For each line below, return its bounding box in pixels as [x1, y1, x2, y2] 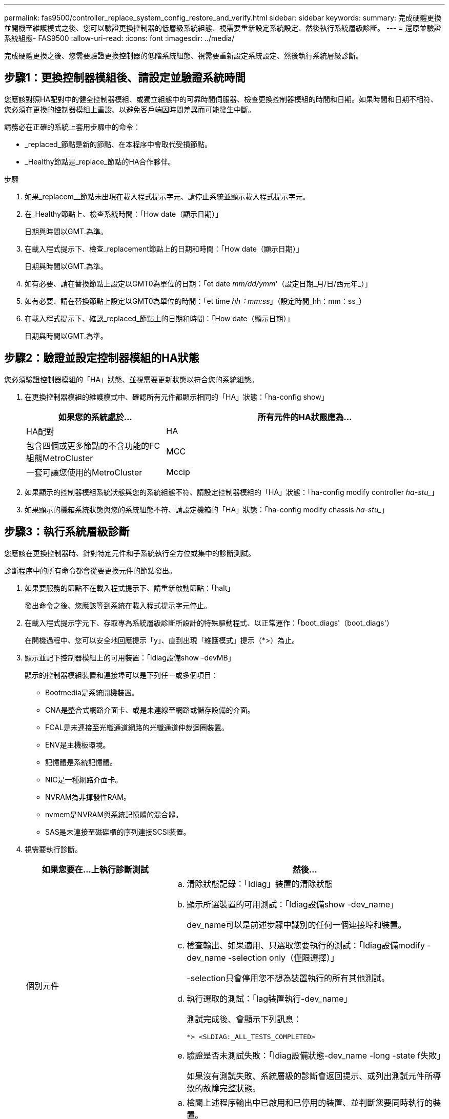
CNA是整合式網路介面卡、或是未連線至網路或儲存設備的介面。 [45, 705, 255, 714]
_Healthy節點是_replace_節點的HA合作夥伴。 [25, 157, 175, 166]
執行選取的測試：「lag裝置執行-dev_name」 [187, 993, 352, 1004]
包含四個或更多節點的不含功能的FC [26, 440, 160, 451]
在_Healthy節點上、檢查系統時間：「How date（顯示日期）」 [25, 209, 223, 218]
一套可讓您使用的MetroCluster [26, 467, 142, 478]
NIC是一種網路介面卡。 [45, 775, 123, 784]
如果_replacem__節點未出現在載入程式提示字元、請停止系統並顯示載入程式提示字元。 [25, 192, 310, 201]
